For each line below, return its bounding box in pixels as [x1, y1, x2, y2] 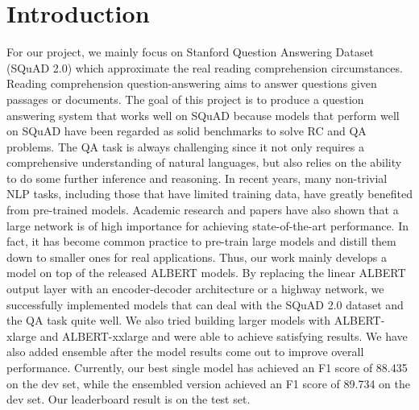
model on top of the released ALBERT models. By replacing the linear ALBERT [6, 264, 406, 281]
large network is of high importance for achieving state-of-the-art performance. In [6, 217, 409, 234]
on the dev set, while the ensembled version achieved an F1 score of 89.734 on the [6, 375, 411, 391]
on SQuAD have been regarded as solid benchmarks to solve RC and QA [6, 122, 367, 139]
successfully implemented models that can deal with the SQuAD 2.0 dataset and [6, 296, 404, 313]
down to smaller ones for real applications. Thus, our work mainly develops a [6, 248, 387, 265]
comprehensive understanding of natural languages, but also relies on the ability [6, 154, 402, 171]
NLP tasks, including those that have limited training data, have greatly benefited [6, 185, 413, 202]
